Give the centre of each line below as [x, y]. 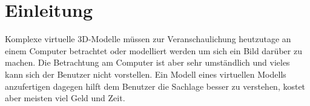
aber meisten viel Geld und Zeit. [65, 98]
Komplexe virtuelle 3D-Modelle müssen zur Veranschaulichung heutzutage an [148, 39]
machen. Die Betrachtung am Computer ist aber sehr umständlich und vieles [147, 62]
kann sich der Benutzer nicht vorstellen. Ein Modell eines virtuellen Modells [146, 74]
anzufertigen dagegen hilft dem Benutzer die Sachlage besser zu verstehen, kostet [155, 86]
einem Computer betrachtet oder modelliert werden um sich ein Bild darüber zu [153, 50]
